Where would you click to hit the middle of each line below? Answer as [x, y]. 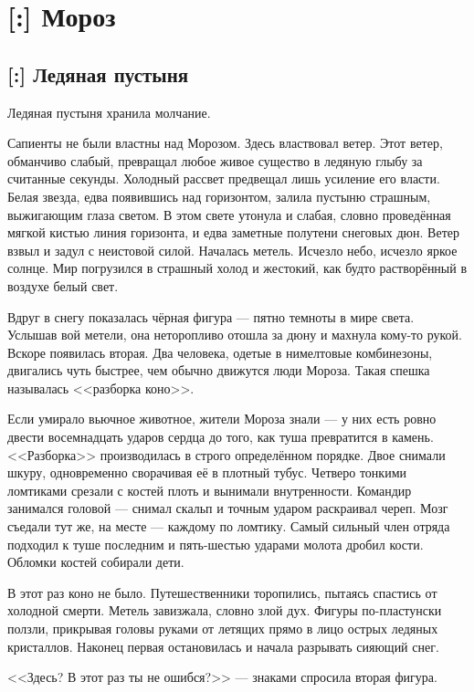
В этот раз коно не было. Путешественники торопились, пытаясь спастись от [222, 592]
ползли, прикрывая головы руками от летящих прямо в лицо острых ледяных [223, 629]
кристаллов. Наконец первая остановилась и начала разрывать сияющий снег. [223, 646]
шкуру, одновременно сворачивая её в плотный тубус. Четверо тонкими [207, 472]
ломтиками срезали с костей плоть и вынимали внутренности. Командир [210, 490]
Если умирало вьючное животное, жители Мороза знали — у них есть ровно [222, 419]
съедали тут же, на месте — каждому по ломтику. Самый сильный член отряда [229, 526]
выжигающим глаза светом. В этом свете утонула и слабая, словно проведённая [229, 214]
